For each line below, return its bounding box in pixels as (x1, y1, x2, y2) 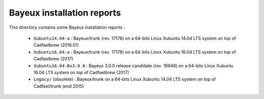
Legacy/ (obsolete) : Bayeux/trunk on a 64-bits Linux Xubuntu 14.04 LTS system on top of (33, 76, 216, 82)
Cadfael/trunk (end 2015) (33, 83, 84, 89)
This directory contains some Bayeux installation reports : (9, 24, 125, 30)
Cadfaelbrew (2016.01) (33, 42, 79, 48)
